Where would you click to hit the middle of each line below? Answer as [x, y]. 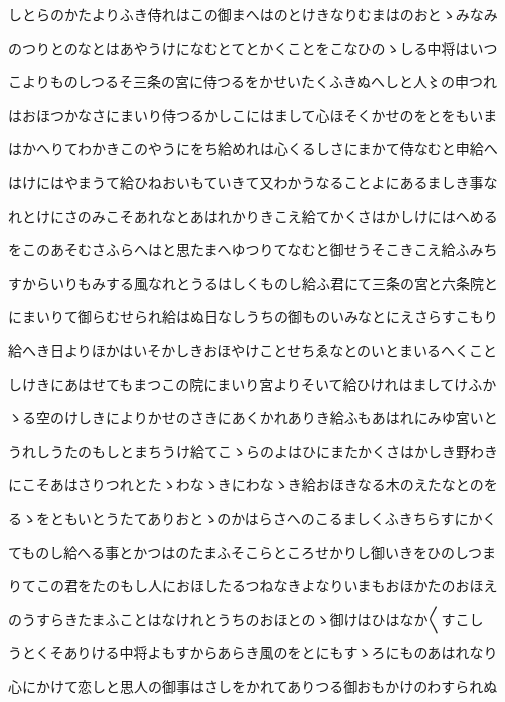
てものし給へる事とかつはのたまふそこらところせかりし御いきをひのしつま [252, 551]
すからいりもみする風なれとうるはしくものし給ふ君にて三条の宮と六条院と [253, 282]
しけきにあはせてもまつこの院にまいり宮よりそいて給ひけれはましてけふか [252, 383]
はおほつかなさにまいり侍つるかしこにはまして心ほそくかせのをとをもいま [253, 114]
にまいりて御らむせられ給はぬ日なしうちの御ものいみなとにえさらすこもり [253, 316]
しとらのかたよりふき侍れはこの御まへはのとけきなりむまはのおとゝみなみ [253, 14]
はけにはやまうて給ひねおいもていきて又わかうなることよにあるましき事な [253, 181]
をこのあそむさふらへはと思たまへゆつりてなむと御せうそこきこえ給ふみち [253, 249]
